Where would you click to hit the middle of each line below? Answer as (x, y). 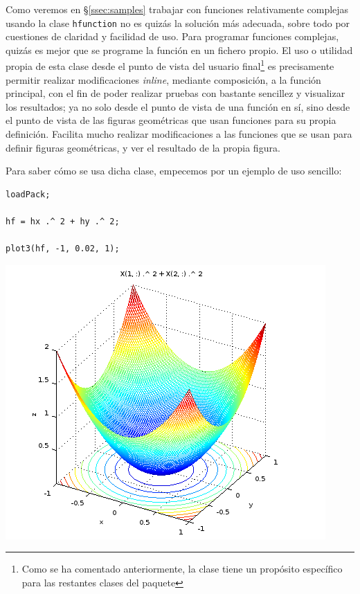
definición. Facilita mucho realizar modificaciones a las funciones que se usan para (179, 134)
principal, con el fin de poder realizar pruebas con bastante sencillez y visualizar (175, 93)
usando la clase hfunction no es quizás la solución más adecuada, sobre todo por (178, 22)
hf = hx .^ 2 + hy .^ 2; (63, 222)
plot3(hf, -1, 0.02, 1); (63, 249)
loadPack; (28, 194)
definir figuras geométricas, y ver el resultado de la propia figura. (143, 147)
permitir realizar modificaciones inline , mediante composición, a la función (163, 79)
